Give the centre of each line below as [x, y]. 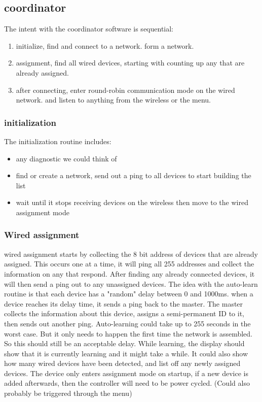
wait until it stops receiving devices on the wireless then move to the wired [132, 202]
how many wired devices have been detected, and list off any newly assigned [122, 363]
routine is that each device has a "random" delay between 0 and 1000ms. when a [129, 294]
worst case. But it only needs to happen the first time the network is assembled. [128, 333]
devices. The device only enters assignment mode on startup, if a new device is [126, 373]
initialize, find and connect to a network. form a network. [105, 45]
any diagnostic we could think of [66, 158]
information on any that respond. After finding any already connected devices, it [129, 273]
